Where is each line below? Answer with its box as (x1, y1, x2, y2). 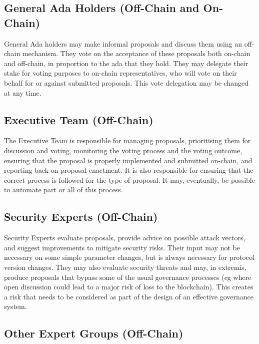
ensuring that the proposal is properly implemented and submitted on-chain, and (4, 155, 252, 165)
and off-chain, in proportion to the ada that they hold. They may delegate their (4, 58, 248, 68)
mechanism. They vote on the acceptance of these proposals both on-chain (22, 48, 250, 59)
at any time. (4, 87, 41, 98)
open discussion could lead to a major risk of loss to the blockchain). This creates (4, 281, 253, 292)
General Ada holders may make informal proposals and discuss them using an (4, 38, 242, 49)
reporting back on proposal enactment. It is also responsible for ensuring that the (4, 165, 253, 175)
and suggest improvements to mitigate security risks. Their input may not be (4, 242, 240, 252)
